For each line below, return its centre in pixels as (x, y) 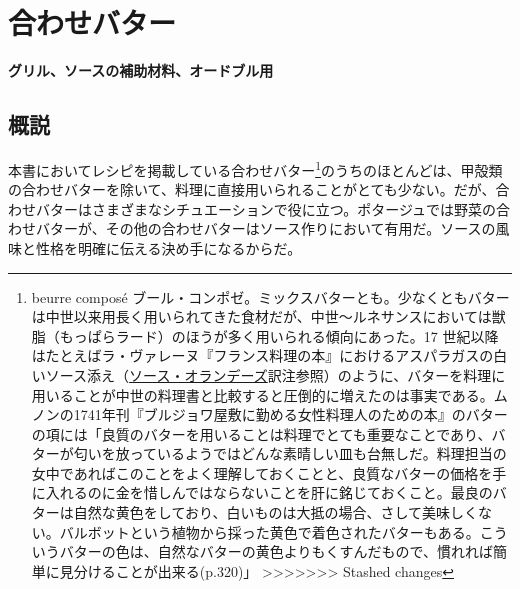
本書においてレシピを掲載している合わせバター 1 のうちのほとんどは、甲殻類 (255, 168)
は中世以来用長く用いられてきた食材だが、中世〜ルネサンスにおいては (261, 316)
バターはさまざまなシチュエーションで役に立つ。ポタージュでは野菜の (265, 208)
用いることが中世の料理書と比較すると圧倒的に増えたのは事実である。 (262, 394)
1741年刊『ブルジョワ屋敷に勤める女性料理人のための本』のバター (290, 414)
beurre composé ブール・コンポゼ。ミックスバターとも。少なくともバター (270, 296)
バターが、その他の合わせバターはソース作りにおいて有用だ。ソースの (265, 228)
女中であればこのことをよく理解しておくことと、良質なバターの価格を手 (269, 472)
